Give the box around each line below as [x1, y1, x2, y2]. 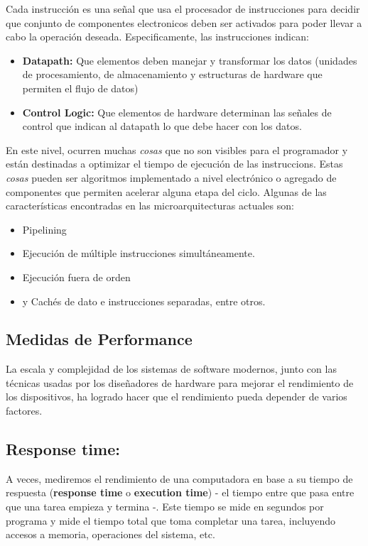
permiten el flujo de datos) [22, 80, 139, 95]
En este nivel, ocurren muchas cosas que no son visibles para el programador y [6, 142, 348, 157]
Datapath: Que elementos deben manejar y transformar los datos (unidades [22, 53, 357, 67]
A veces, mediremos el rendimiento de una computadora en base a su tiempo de [6, 471, 353, 486]
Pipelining [22, 222, 67, 236]
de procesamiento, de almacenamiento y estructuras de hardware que [22, 67, 323, 82]
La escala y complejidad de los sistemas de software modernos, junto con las [6, 361, 337, 376]
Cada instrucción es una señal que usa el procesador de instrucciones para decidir [6, 1, 360, 16]
